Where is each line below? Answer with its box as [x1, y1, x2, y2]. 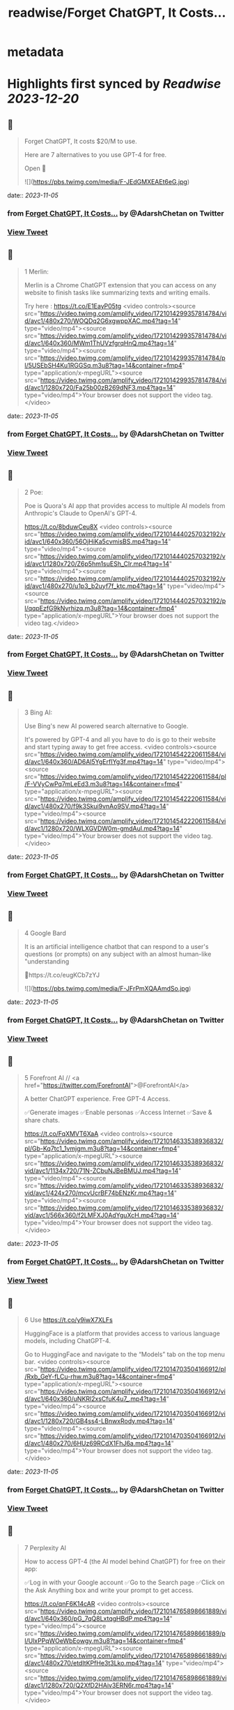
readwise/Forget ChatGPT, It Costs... [8, 5, 226, 21]
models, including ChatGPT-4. [24, 1337, 111, 1345]
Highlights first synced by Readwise [7, 76, 221, 92]
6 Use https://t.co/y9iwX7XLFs [24, 1316, 113, 1324]
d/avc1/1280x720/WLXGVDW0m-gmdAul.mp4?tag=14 [24, 825, 180, 833]
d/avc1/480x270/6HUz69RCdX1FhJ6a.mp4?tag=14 [24, 1439, 172, 1448]
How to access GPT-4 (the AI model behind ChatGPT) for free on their [24, 1557, 226, 1566]
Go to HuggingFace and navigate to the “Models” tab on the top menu [24, 1350, 225, 1358]
